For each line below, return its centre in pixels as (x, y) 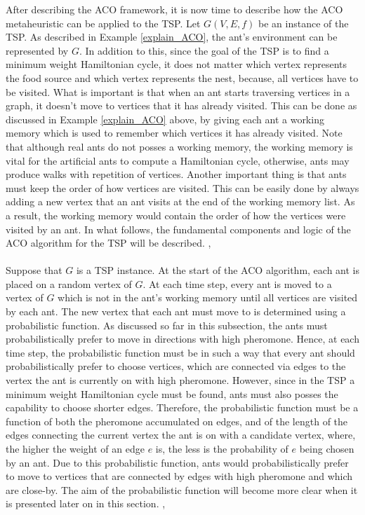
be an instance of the (304, 23)
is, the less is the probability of (222, 448)
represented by (37, 50)
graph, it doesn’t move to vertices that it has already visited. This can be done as (181, 105)
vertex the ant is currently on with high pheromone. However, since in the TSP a (180, 380)
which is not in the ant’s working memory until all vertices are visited (208, 297)
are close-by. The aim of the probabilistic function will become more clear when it (182, 489)
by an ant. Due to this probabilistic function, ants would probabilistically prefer (177, 462)
